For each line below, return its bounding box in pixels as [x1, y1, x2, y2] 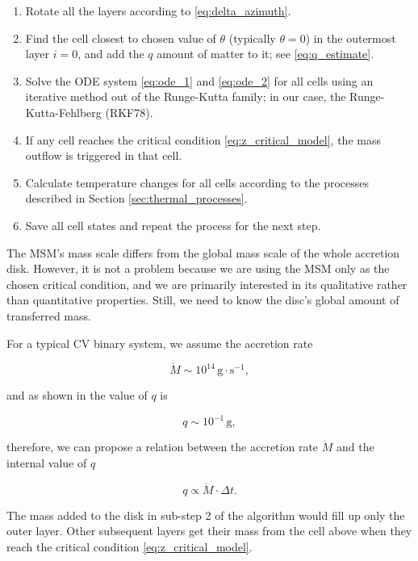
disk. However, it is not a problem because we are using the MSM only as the [6, 260, 390, 277]
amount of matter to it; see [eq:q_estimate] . [157, 45, 374, 62]
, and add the [77, 45, 144, 62]
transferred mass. [6, 307, 91, 324]
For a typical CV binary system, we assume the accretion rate [6, 334, 313, 351]
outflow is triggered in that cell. [25, 147, 182, 164]
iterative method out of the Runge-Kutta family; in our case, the [25, 88, 346, 105]
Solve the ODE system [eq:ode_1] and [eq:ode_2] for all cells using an [25, 72, 374, 89]
